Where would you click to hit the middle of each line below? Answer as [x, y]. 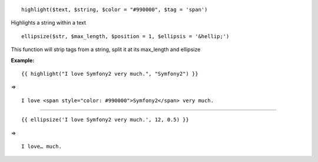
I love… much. [42, 146]
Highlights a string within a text [49, 23]
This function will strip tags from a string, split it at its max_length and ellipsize [106, 49]
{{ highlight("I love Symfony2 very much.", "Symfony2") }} [110, 74]
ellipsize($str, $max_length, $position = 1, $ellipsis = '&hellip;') [125, 36]
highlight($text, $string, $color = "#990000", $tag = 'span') [115, 10]
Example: [23, 60]
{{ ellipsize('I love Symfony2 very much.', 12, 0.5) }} [105, 120]
